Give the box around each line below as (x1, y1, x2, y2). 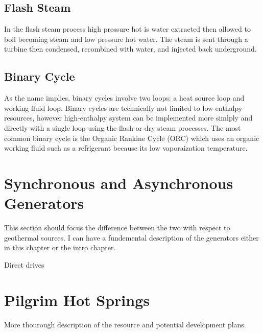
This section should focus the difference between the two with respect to (4, 222, 230, 233)
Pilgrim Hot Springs (4, 289, 150, 310)
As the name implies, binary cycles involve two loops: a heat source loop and (4, 92, 245, 103)
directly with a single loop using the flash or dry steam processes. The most (4, 122, 241, 133)
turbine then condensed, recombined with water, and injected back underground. (4, 43, 257, 54)
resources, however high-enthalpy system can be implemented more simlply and (4, 112, 253, 123)
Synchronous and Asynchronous (4, 172, 233, 193)
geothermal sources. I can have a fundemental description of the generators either (4, 232, 259, 243)
